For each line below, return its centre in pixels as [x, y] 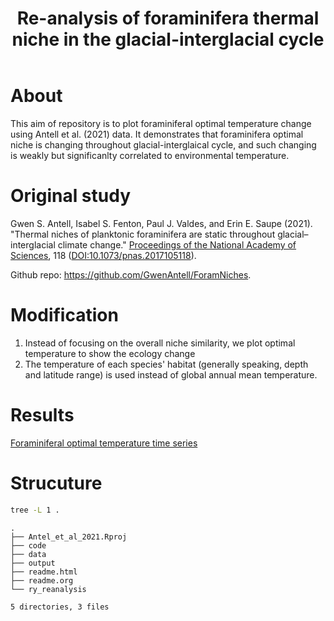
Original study [71, 196]
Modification [64, 315]
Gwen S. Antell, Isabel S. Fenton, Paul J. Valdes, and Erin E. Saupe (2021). [161, 223]
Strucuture [56, 483]
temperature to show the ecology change [110, 353]
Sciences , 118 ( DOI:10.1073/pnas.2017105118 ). [103, 255]
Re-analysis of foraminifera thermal [168, 18]
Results [42, 415]
